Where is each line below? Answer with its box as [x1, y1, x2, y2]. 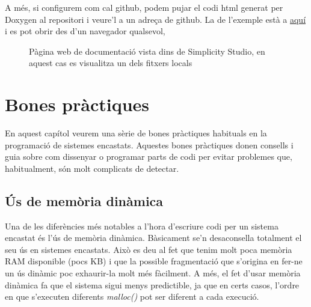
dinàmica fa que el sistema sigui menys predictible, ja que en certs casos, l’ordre [5, 278, 300, 291]
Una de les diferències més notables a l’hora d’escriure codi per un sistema [5, 219, 279, 232]
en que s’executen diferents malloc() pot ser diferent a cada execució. [5, 290, 259, 303]
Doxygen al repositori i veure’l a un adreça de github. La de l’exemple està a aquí [5, 13, 306, 25]
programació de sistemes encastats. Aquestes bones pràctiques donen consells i [5, 138, 294, 151]
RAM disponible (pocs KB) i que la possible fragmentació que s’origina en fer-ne [5, 255, 303, 267]
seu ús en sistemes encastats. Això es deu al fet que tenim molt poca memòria [5, 243, 292, 255]
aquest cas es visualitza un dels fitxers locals [29, 56, 192, 69]
